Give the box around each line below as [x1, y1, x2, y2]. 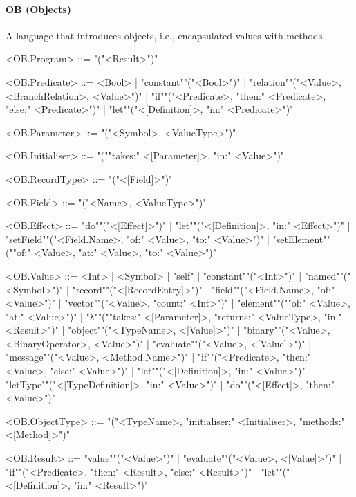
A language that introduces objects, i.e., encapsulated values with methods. [6, 28, 326, 42]
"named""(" [304, 268, 351, 282]
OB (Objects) [6, 1, 71, 16]
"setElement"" [272, 231, 330, 246]
